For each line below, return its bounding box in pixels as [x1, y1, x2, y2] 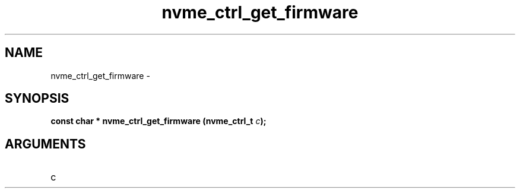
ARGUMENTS [5, 136, 86, 151]
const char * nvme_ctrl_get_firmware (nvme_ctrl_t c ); [50, 116, 267, 126]
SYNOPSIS [5, 91, 69, 106]
